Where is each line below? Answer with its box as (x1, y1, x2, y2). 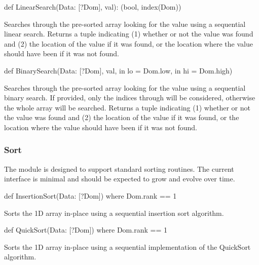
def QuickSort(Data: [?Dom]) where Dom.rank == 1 (4, 224, 167, 235)
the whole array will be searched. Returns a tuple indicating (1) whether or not (4, 102, 250, 112)
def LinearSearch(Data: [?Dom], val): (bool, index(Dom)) (4, 2, 181, 12)
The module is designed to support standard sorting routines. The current (4, 163, 234, 174)
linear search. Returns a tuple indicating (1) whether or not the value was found (4, 28, 253, 39)
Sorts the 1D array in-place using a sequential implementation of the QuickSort (4, 241, 251, 252)
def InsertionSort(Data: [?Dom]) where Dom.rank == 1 (4, 190, 177, 201)
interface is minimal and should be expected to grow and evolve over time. (4, 173, 235, 184)
